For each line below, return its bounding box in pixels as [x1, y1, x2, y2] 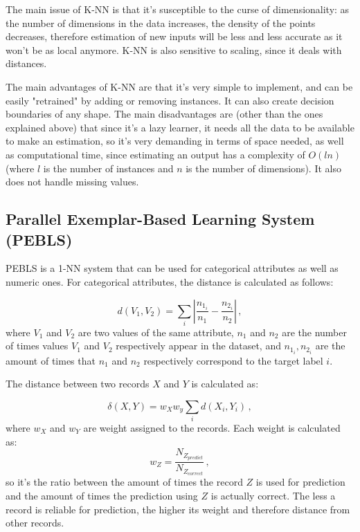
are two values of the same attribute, [78, 324, 234, 339]
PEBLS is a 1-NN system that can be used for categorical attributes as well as [6, 261, 339, 275]
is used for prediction [255, 475, 345, 489]
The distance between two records [6, 376, 150, 391]
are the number [282, 324, 347, 339]
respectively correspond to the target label [143, 353, 323, 367]
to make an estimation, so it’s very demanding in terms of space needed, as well [6, 134, 344, 148]
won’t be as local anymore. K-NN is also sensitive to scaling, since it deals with [6, 42, 342, 57]
